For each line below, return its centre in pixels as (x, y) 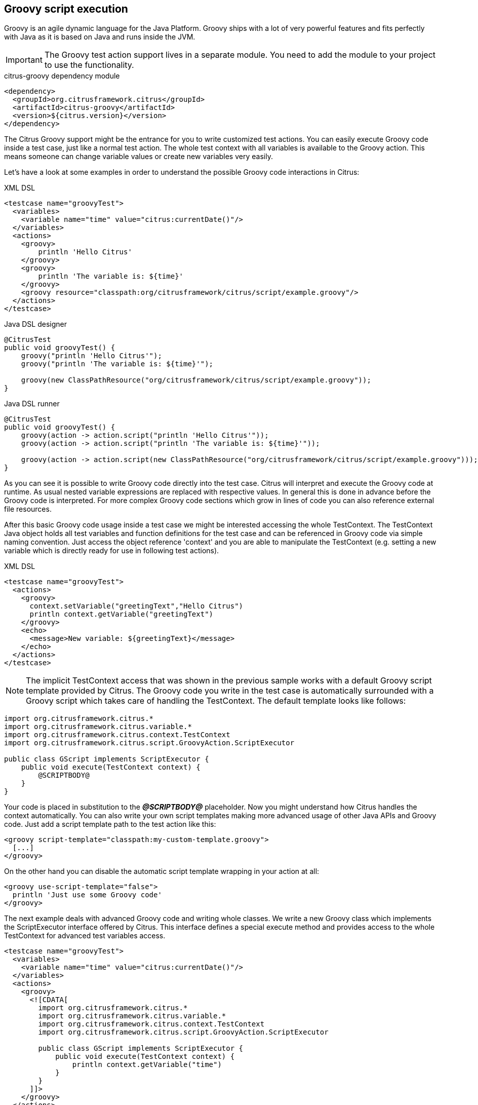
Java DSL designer (35, 324)
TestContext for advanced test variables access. (85, 936)
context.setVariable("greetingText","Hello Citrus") (136, 606)
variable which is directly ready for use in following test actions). (112, 551)
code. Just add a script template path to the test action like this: (110, 824)
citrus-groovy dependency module (62, 76)
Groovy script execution (66, 9)
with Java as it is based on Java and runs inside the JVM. (100, 37)
